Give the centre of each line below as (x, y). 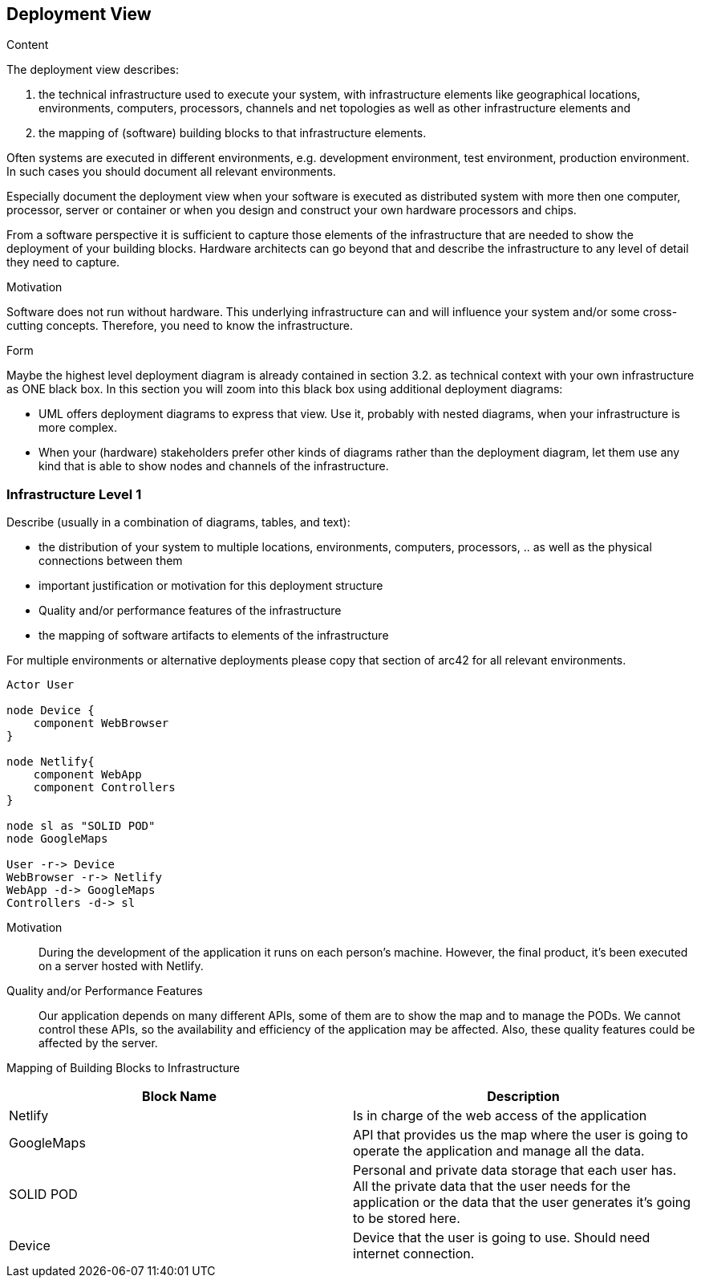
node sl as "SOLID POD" (81, 826)
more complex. (78, 428)
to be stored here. (407, 1219)
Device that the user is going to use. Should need (502, 1238)
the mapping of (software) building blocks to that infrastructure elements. (233, 133)
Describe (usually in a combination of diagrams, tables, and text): (178, 522)
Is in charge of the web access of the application (500, 1116)
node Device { (51, 711)
